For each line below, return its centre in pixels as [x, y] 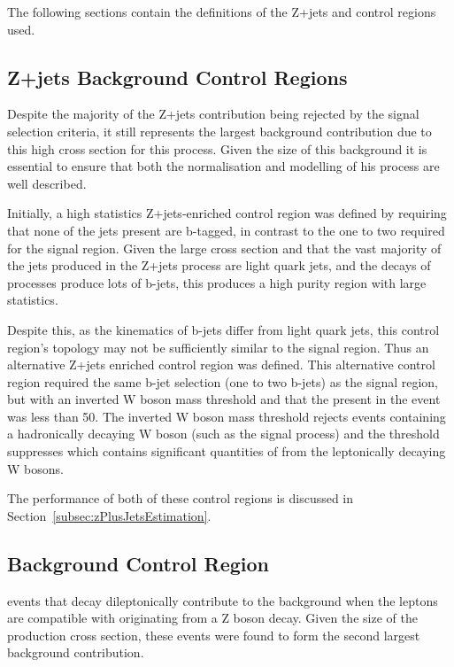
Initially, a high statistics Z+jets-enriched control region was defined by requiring [227, 213]
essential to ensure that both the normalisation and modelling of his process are [223, 166]
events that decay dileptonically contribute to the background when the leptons [223, 600]
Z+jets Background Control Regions [177, 77]
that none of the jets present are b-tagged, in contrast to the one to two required [226, 230]
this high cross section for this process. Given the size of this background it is [217, 148]
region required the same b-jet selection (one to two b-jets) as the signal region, [223, 381]
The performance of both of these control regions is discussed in [181, 498]
